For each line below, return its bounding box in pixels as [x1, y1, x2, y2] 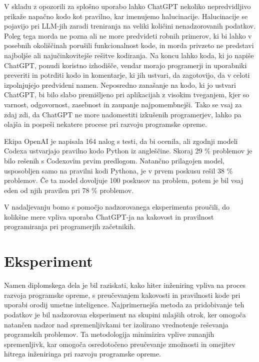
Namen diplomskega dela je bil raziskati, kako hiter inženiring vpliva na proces [4, 280, 246, 290]
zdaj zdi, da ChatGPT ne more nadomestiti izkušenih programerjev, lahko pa [4, 109, 241, 119]
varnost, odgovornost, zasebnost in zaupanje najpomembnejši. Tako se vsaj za [4, 99, 242, 109]
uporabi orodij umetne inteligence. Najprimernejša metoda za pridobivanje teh [4, 299, 244, 310]
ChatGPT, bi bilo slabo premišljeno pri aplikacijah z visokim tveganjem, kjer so [4, 89, 249, 100]
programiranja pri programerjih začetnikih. [4, 221, 135, 232]
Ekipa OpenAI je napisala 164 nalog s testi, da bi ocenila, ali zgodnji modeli [4, 135, 238, 146]
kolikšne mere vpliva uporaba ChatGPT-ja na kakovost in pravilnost [4, 211, 214, 222]
